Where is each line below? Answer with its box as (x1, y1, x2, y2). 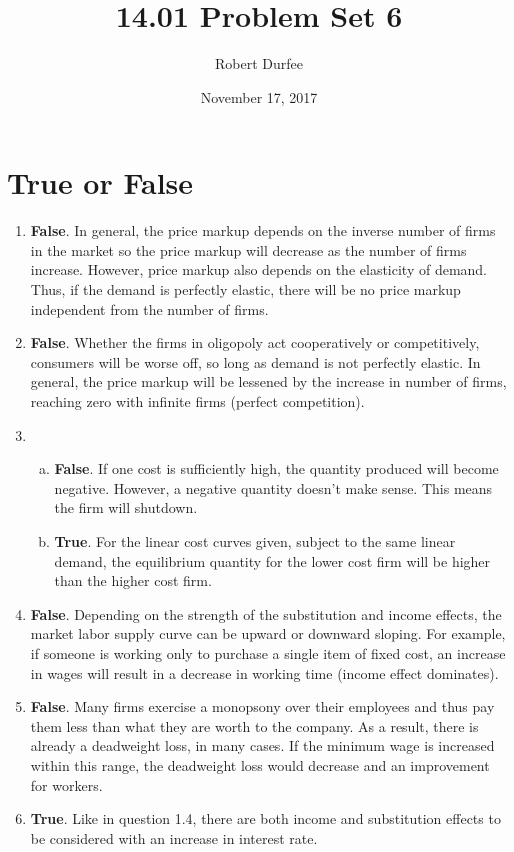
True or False (7, 162, 194, 203)
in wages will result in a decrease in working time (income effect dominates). (30, 662, 499, 683)
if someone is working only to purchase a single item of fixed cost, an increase (30, 642, 506, 663)
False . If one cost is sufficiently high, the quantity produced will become (54, 458, 499, 479)
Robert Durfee (215, 53, 303, 74)
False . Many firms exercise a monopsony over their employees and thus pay (30, 696, 495, 717)
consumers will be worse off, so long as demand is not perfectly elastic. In (30, 351, 481, 372)
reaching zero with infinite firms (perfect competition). (30, 391, 365, 411)
